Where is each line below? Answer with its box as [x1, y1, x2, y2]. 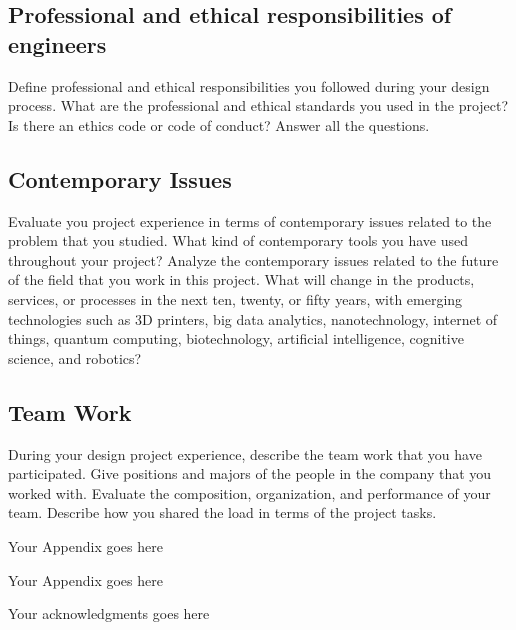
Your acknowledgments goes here [8, 603, 210, 624]
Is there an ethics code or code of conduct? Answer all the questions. [8, 114, 430, 135]
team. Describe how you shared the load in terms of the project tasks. [8, 502, 437, 523]
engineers [8, 28, 107, 59]
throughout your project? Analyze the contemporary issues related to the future [8, 249, 499, 270]
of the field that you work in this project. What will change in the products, [8, 269, 475, 290]
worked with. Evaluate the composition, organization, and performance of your [8, 482, 491, 503]
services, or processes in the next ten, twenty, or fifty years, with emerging [8, 288, 463, 309]
